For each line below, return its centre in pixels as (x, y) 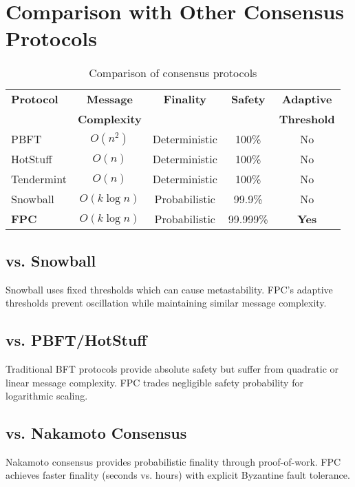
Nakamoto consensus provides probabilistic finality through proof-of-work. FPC (173, 461)
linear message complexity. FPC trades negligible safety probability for (154, 382)
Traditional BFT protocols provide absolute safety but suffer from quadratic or (172, 368)
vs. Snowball (51, 260)
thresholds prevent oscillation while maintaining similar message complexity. (166, 303)
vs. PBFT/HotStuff (76, 340)
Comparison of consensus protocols (173, 73)
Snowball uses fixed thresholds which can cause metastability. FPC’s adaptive (169, 289)
